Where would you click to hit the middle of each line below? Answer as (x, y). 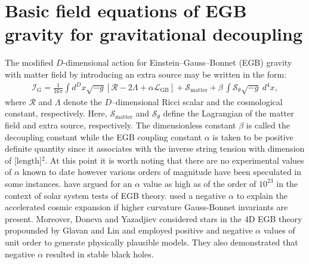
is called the (268, 125)
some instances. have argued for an (69, 183)
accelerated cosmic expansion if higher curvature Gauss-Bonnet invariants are (146, 207)
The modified (29, 62)
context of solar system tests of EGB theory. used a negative (115, 195)
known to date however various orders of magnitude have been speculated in (162, 172)
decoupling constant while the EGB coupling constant (103, 136)
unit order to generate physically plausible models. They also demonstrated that (152, 242)
